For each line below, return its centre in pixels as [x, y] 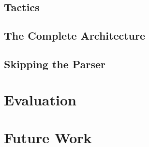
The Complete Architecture [75, 36]
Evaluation [40, 99]
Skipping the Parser [55, 64]
